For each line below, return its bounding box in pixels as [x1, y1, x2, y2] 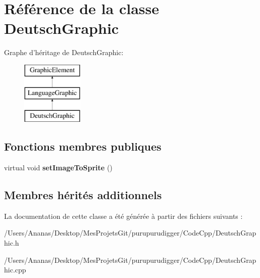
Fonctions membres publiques [4, 138, 162, 154]
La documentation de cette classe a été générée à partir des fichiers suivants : [4, 210, 243, 221]
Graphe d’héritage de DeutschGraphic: [4, 47, 124, 58]
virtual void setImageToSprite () [4, 162, 113, 173]
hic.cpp [4, 264, 26, 275]
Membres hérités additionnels [4, 187, 162, 203]
